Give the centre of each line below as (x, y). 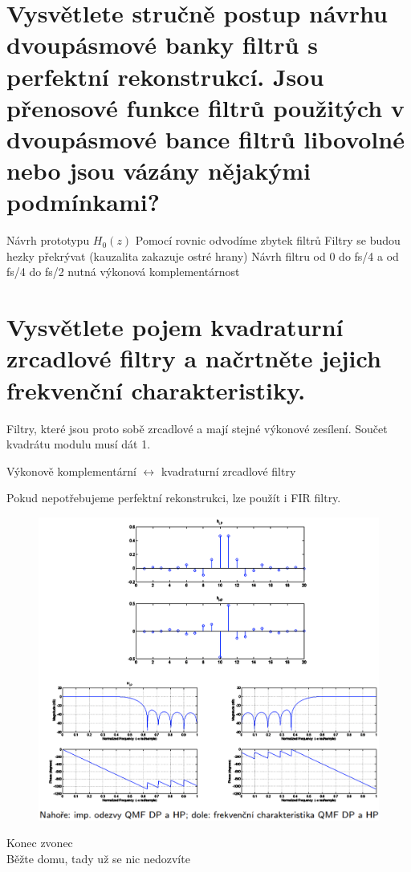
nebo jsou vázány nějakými (159, 170)
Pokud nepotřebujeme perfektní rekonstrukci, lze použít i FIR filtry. (174, 498)
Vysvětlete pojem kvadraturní (175, 327)
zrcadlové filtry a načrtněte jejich (194, 358)
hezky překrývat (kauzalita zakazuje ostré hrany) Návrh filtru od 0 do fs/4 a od (203, 256)
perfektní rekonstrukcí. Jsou (165, 76)
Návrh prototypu (48, 240)
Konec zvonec (40, 843)
